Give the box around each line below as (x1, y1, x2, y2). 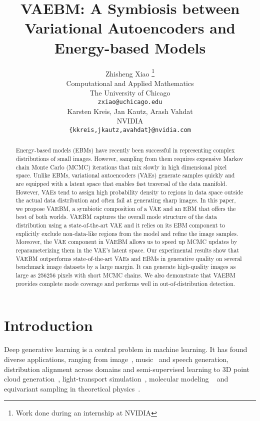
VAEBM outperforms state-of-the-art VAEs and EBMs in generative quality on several (15, 254, 242, 262)
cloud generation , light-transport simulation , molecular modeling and (4, 373, 228, 384)
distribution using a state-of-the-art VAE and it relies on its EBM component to (15, 221, 225, 229)
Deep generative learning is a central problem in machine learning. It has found (4, 344, 247, 354)
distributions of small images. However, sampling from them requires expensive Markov (15, 154, 243, 162)
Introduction (4, 315, 93, 335)
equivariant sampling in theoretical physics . (4, 383, 140, 393)
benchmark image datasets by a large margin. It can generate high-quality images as (15, 262, 236, 271)
